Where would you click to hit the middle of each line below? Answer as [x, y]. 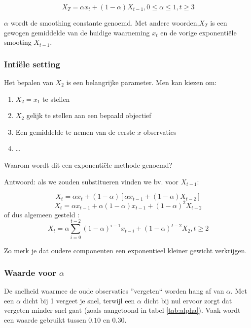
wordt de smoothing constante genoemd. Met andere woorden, [105, 23]
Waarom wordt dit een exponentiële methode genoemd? [88, 164]
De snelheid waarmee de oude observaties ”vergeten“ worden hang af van [114, 291]
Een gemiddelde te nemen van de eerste [75, 132]
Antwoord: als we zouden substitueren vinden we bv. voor [91, 181]
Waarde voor [30, 272]
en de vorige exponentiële [198, 32]
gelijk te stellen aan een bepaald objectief [89, 115]
